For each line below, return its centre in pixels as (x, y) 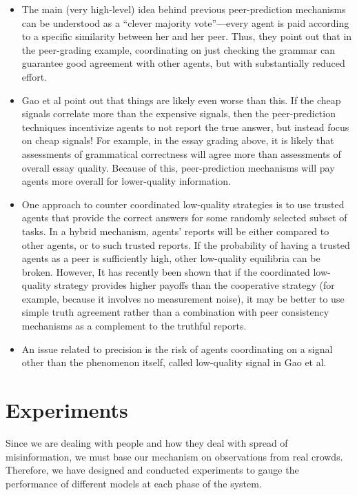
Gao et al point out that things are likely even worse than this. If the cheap (181, 100)
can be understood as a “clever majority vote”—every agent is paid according (185, 22)
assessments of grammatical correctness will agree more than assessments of (181, 153)
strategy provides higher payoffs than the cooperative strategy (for (194, 285)
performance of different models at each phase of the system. (134, 483)
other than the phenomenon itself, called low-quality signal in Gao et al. (174, 362)
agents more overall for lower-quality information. (126, 181)
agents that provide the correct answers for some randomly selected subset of (184, 218)
